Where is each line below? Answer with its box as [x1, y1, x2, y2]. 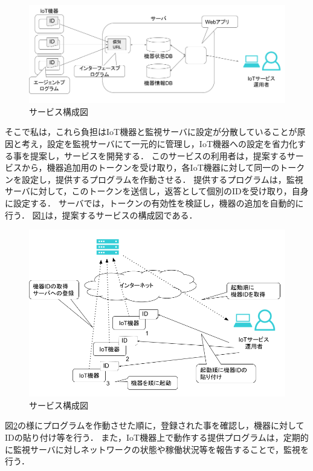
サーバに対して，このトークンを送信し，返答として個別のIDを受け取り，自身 [5, 185, 309, 197]
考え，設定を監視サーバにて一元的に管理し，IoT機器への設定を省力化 [21, 137, 298, 150]
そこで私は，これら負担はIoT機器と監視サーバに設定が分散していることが [5, 125, 297, 138]
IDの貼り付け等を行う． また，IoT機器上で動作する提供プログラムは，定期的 [5, 431, 309, 444]
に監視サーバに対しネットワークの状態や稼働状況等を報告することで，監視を [5, 443, 309, 455]
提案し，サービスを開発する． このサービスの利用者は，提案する [30, 149, 287, 162]
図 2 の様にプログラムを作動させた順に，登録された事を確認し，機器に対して [5, 419, 305, 432]
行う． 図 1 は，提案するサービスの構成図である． [5, 208, 198, 221]
